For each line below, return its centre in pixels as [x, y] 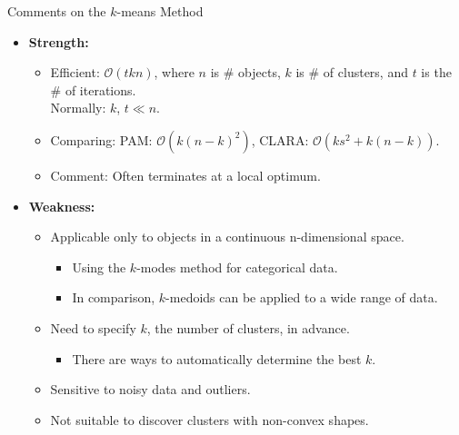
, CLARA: [280, 139]
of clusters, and [365, 72]
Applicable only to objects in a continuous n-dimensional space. [227, 237]
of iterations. [100, 89]
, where [174, 72]
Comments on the [57, 11]
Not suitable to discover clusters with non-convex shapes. [210, 419]
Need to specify [93, 327]
